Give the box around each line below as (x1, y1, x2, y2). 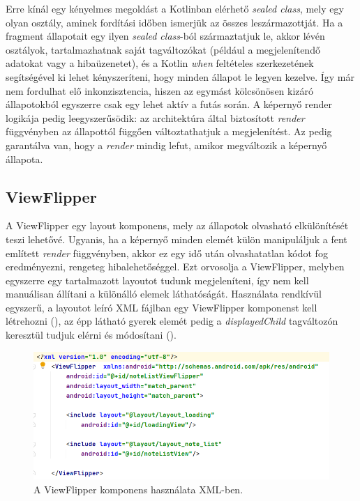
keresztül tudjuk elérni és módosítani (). (6, 327, 177, 342)
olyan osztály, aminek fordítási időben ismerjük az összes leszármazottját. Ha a (6, 15, 343, 29)
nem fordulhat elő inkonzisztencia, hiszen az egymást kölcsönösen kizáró (6, 83, 314, 98)
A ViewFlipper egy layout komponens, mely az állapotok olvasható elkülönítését (6, 218, 349, 233)
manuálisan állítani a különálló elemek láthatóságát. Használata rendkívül (6, 286, 322, 301)
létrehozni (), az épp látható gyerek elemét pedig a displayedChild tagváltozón (6, 314, 338, 328)
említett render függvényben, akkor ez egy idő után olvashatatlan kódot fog (6, 245, 328, 260)
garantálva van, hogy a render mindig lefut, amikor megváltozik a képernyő (6, 137, 327, 152)
